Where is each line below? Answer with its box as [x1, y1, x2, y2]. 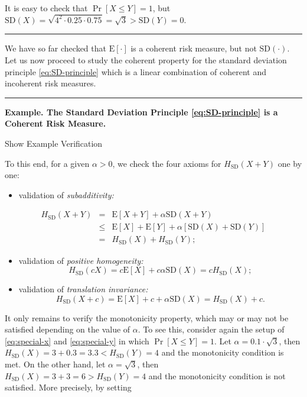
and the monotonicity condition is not [148, 369, 286, 382]
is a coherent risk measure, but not [130, 42, 257, 54]
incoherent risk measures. [5, 77, 96, 89]
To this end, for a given [5, 157, 90, 169]
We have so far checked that [5, 42, 106, 54]
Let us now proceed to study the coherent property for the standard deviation [5, 54, 287, 66]
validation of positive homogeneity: [18, 254, 143, 266]
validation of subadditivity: [18, 188, 114, 201]
